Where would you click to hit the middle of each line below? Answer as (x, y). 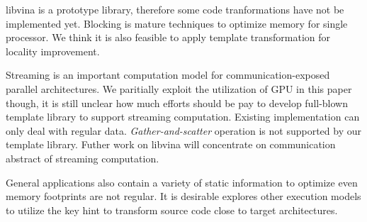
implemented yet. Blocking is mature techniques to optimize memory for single (177, 23)
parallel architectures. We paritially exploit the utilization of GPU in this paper (179, 88)
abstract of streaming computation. (83, 158)
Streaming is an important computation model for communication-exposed (168, 75)
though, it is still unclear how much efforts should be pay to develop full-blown (177, 102)
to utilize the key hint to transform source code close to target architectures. (172, 210)
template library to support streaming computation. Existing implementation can (183, 117)
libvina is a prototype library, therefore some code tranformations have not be (175, 9)
